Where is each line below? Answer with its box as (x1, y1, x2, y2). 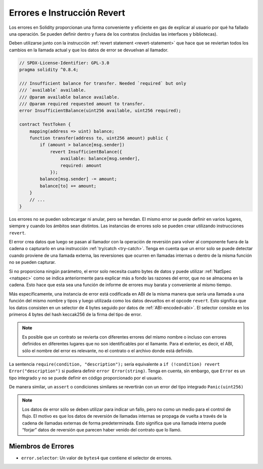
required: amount (60, 163, 102, 168)
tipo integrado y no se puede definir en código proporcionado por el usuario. (9, 375, 163, 381)
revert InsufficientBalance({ (50, 149, 122, 154)
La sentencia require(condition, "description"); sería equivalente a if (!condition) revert (9, 361, 220, 367)
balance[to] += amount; (39, 183, 97, 189)
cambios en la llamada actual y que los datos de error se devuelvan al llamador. (9, 47, 169, 53)
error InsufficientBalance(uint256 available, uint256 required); (19, 108, 181, 113)
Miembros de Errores (9, 442, 75, 450)
